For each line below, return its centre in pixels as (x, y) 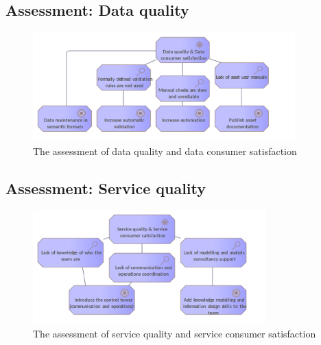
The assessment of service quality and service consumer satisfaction (175, 334)
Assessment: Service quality (106, 188)
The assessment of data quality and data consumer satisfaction (165, 151)
